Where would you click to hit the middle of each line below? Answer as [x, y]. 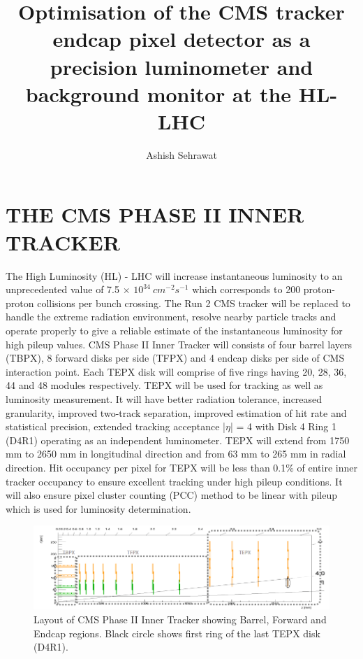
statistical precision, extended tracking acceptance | [116, 426]
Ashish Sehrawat [181, 154]
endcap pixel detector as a [181, 39]
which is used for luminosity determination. [98, 508]
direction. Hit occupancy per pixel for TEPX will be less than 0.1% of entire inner [181, 467]
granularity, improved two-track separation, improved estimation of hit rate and [176, 412]
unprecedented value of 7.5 [62, 289]
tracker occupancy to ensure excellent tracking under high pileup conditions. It [174, 481]
